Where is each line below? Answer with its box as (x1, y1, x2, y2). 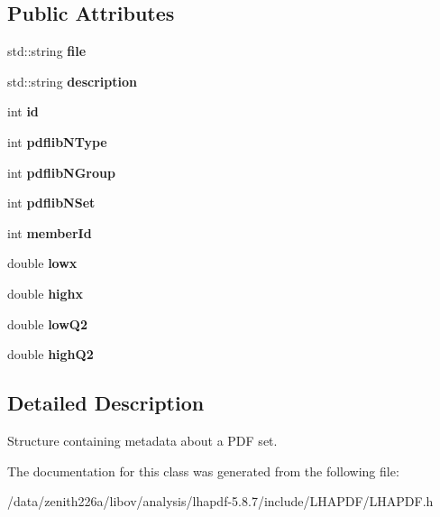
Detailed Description (7, 389, 205, 417)
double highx (7, 283, 84, 302)
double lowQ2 (7, 314, 87, 333)
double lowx (7, 254, 78, 272)
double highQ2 (7, 345, 94, 364)
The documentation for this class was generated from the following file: (7, 461, 399, 480)
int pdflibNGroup (7, 162, 115, 181)
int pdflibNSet (7, 193, 96, 212)
